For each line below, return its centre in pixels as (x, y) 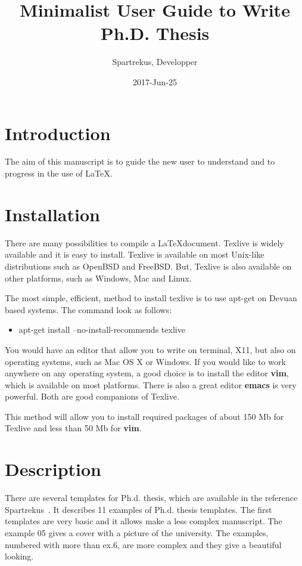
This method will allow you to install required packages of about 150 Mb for (144, 416)
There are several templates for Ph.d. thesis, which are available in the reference (151, 498)
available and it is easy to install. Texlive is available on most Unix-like (135, 254)
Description (53, 469)
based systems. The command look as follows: (88, 309)
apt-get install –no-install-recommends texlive (102, 330)
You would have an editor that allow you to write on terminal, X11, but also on (150, 349)
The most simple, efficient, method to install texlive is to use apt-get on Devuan (151, 298)
